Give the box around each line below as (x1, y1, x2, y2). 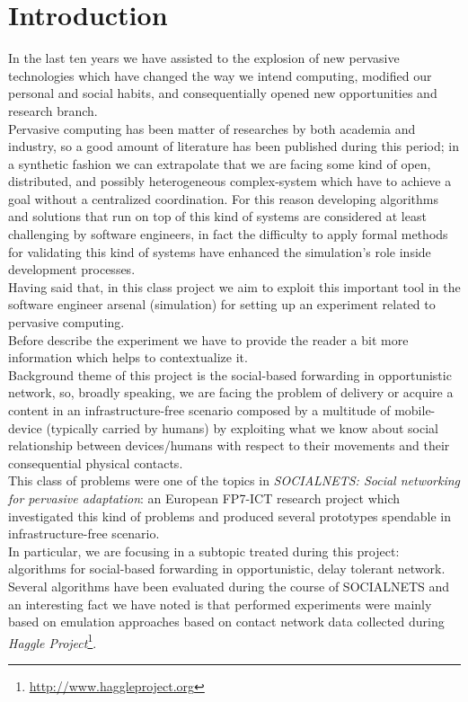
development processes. (8, 260, 136, 279)
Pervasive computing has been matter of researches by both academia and (8, 119, 416, 138)
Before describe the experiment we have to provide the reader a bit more (8, 330, 409, 349)
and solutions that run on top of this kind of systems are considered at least (8, 207, 427, 226)
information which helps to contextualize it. (8, 348, 248, 367)
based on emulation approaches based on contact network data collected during (8, 612, 445, 631)
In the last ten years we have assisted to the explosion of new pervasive (8, 49, 400, 67)
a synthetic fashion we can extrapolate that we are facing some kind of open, (8, 154, 431, 173)
